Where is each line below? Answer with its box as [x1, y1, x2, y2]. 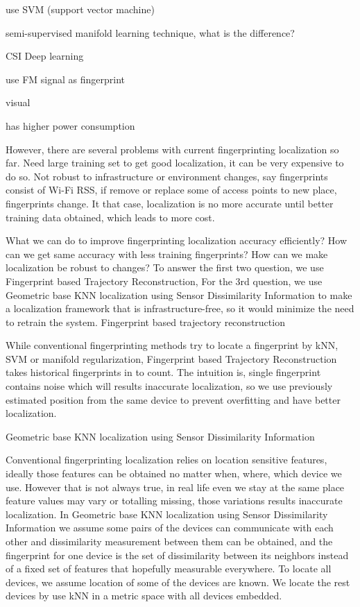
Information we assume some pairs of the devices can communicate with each [6, 520, 334, 535]
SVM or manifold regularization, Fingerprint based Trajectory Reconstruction [6, 351, 337, 366]
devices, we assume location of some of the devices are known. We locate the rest [6, 574, 350, 589]
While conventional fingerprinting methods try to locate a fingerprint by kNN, [6, 338, 338, 352]
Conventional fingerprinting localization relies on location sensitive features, [6, 452, 327, 467]
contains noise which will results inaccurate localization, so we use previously [6, 379, 333, 393]
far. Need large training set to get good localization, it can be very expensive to [6, 155, 344, 170]
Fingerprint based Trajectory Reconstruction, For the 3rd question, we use [6, 273, 323, 288]
